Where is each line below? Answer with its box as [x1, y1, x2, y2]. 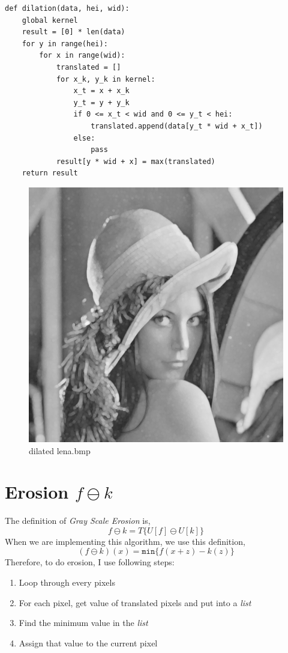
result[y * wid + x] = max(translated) [56, 157, 215, 166]
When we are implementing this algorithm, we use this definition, [5, 535, 245, 547]
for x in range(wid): [39, 51, 125, 60]
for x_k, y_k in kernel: [56, 74, 155, 84]
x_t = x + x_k [73, 87, 130, 96]
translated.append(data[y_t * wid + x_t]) [91, 121, 263, 130]
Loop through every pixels [19, 576, 115, 588]
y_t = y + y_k [73, 98, 130, 107]
